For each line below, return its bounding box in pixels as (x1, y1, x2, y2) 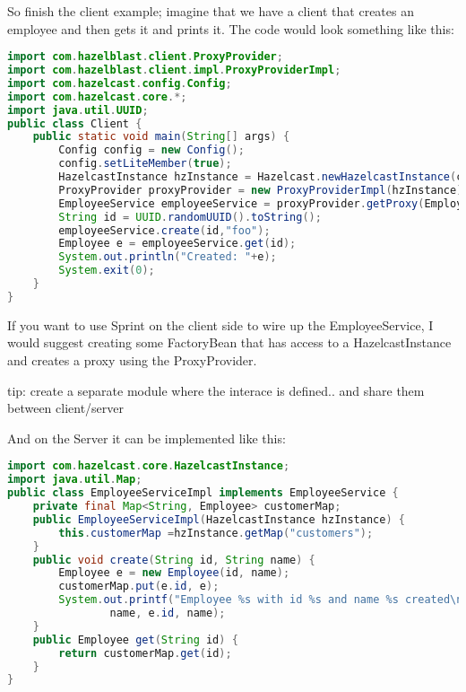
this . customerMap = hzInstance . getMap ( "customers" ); (58, 526, 374, 539)
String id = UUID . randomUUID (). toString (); (58, 210, 322, 223)
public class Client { (7, 117, 142, 130)
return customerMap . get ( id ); (58, 646, 232, 660)
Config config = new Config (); (58, 144, 245, 157)
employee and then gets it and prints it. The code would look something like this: (7, 19, 454, 38)
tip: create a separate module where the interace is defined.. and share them (7, 381, 425, 399)
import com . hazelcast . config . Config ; (7, 76, 232, 90)
